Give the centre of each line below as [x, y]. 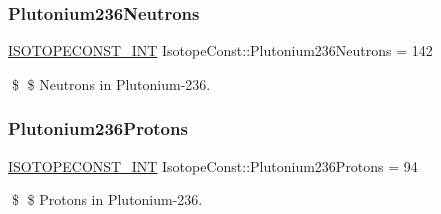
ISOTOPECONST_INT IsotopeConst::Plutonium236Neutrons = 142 [220, 50]
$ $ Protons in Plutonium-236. [107, 199]
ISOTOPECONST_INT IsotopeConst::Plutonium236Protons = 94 [213, 165]
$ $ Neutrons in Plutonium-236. [111, 83]
